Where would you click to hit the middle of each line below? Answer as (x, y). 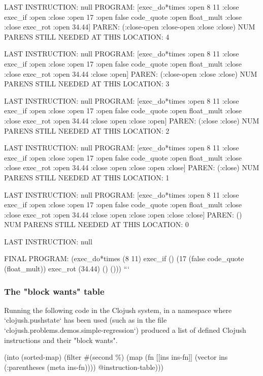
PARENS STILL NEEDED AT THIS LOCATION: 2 (87, 130)
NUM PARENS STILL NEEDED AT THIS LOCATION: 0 (96, 224)
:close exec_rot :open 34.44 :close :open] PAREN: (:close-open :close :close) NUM (131, 73)
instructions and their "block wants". (61, 340)
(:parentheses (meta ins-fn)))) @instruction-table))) (84, 367)
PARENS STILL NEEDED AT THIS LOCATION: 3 (87, 84)
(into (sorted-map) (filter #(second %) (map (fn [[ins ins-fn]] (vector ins (116, 357)
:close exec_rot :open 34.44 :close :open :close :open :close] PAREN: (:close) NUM (132, 167)
